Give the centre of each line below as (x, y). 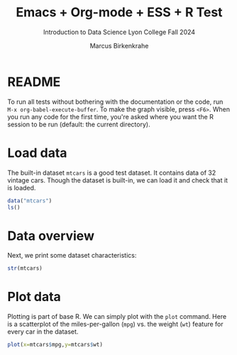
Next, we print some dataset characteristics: (72, 256)
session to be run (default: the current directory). (79, 124)
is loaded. (22, 187)
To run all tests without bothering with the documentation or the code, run (115, 102)
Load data (37, 153)
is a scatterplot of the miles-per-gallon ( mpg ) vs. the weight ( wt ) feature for (115, 324)
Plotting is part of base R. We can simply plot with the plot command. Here (117, 317)
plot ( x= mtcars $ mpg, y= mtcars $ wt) (55, 345)
